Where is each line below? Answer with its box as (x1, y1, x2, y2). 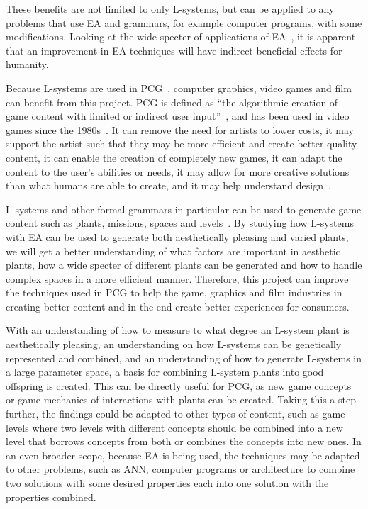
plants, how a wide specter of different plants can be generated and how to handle (6, 257, 362, 272)
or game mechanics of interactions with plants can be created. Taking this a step (6, 392, 356, 407)
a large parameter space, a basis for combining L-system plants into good (6, 364, 324, 379)
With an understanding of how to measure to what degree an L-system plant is (6, 323, 350, 337)
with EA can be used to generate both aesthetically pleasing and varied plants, (6, 229, 349, 244)
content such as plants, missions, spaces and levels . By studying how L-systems (6, 216, 354, 230)
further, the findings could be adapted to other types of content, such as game (6, 406, 345, 421)
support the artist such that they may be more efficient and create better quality (6, 136, 357, 151)
